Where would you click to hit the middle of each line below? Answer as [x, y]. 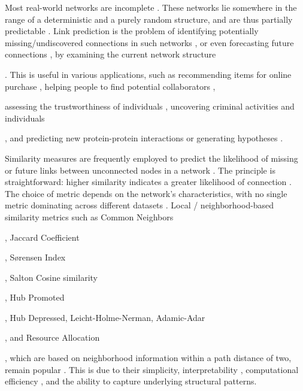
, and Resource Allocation [52, 337]
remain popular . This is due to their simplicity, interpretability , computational [152, 369]
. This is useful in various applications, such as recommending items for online [148, 74]
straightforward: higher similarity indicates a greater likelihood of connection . [148, 182]
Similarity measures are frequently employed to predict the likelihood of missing [151, 158]
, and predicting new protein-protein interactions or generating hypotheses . [144, 138]
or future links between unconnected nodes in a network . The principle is [140, 170]
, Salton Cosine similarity [51, 277]
